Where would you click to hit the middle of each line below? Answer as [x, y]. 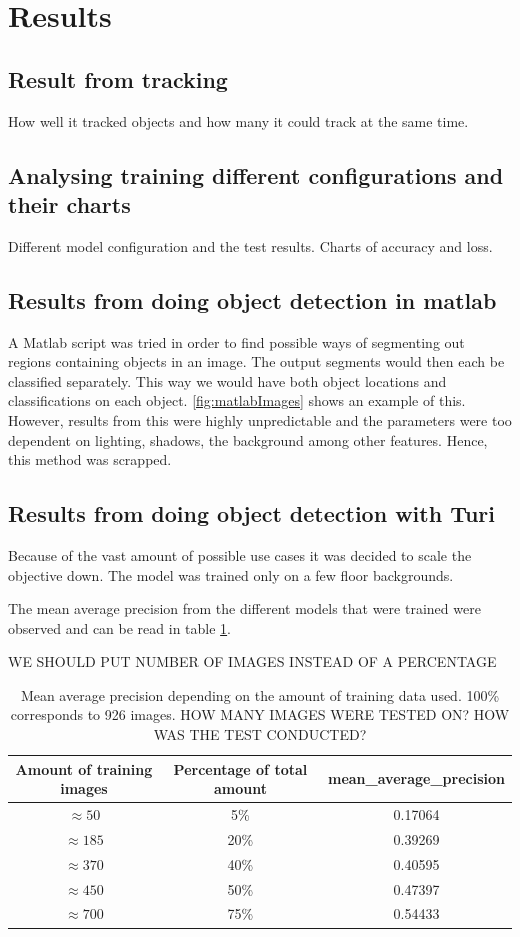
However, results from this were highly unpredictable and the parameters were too [260, 419]
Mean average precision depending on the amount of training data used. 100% [260, 694]
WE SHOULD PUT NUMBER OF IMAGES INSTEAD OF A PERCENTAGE [252, 661]
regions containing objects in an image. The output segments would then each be [256, 361]
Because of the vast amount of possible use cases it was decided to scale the [240, 554]
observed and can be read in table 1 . [120, 627]
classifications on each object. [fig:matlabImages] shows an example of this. [237, 400]
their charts [69, 203]
